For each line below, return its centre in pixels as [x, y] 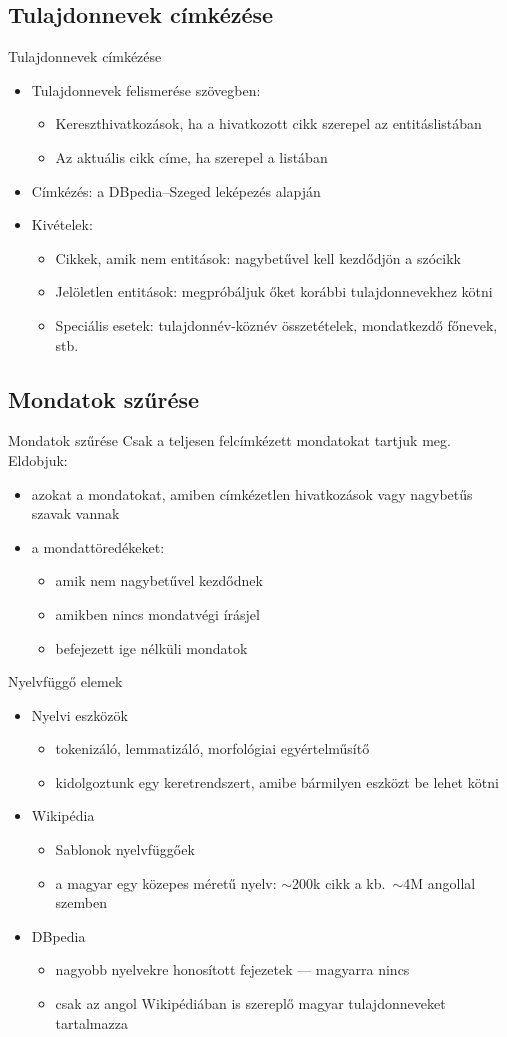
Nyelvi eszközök [79, 714]
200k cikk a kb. [339, 882]
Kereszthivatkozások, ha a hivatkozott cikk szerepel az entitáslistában [268, 123]
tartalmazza [91, 1022]
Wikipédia [63, 815]
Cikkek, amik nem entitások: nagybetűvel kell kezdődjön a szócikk [258, 257]
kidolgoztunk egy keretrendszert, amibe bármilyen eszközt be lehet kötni [277, 781]
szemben [81, 902]
